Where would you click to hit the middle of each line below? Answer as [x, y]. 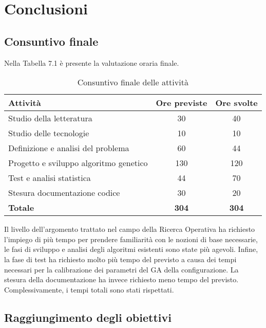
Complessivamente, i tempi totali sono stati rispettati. [89, 289]
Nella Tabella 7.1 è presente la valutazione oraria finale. [92, 62]
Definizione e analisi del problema [69, 148]
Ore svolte [236, 103]
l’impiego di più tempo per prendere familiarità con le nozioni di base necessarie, [131, 239]
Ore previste [182, 103]
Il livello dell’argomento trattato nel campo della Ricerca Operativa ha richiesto [130, 229]
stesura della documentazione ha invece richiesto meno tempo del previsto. [121, 279]
